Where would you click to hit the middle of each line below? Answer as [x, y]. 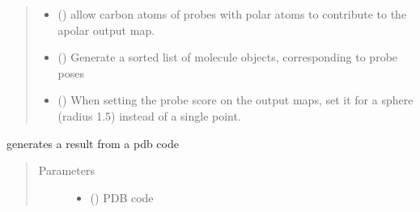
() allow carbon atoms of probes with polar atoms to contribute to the [232, 14]
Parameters [66, 170]
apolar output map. [106, 30]
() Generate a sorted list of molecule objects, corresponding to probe [228, 57]
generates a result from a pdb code [93, 143]
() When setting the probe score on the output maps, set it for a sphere [235, 100]
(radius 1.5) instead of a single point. [149, 115]
